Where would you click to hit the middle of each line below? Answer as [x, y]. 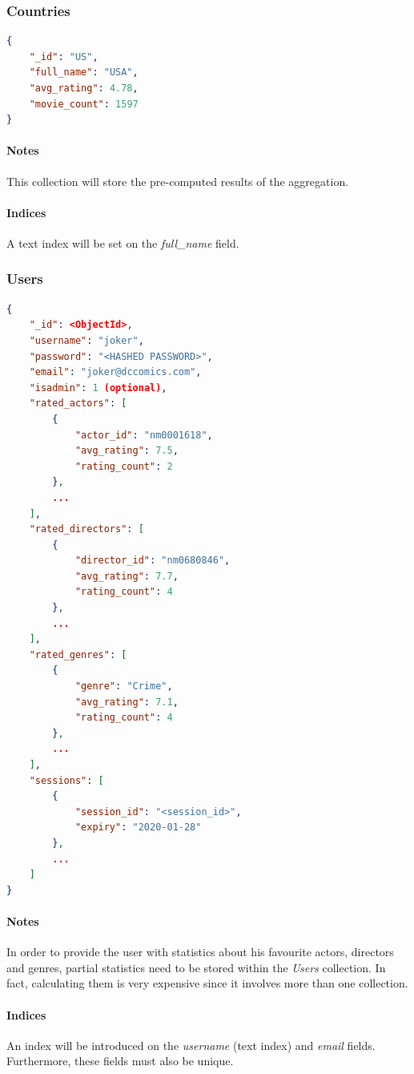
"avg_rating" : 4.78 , [84, 88]
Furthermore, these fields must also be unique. [120, 1061]
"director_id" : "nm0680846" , [153, 561]
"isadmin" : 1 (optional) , [98, 388]
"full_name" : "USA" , [84, 73]
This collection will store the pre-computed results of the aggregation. [178, 181]
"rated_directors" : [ [86, 529]
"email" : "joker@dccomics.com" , [115, 372]
